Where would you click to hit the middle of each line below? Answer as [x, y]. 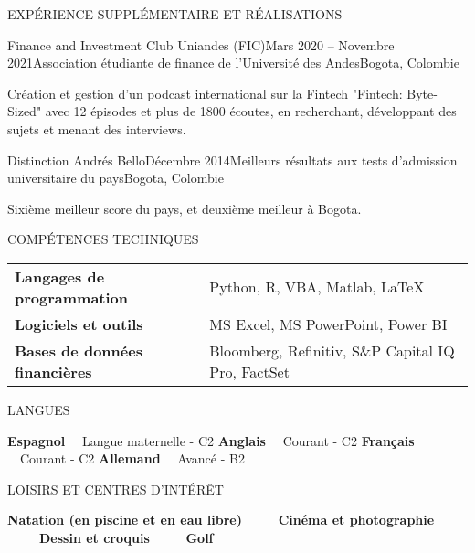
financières [53, 371]
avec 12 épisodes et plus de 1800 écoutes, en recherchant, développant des [251, 111]
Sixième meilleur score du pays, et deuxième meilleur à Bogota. [185, 208]
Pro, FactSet [249, 371]
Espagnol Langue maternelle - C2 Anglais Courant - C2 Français [211, 440]
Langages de [60, 276]
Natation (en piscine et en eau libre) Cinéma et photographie [221, 520]
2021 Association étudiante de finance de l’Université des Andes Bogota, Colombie [233, 63]
